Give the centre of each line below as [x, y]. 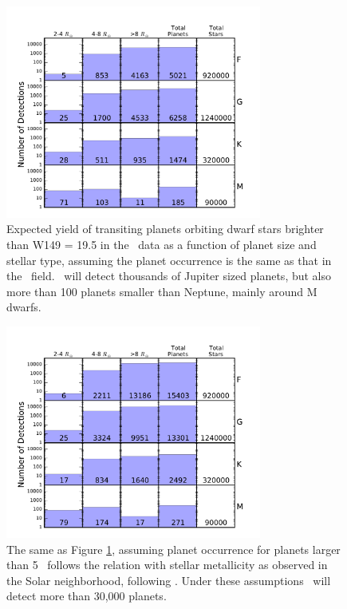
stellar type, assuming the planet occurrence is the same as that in [169, 260]
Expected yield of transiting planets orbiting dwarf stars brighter [165, 229]
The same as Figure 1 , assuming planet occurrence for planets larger [173, 549]
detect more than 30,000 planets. [87, 596]
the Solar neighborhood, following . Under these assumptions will [169, 580]
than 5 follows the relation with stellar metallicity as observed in [167, 565]
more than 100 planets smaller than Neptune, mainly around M [162, 291]
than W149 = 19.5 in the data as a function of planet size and [162, 245]
